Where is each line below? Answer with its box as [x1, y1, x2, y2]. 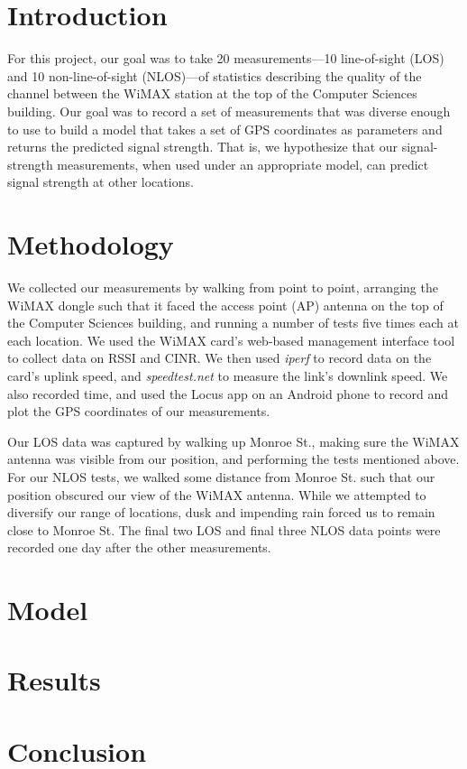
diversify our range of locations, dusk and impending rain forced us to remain [7, 503, 435, 522]
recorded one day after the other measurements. [7, 538, 271, 557]
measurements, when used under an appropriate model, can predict [57, 154, 429, 173]
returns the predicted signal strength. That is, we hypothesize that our [7, 137, 398, 156]
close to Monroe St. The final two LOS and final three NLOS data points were [7, 520, 441, 539]
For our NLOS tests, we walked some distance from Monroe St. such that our [7, 467, 435, 486]
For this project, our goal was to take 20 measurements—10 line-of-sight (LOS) [7, 49, 444, 68]
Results [7, 662, 101, 699]
